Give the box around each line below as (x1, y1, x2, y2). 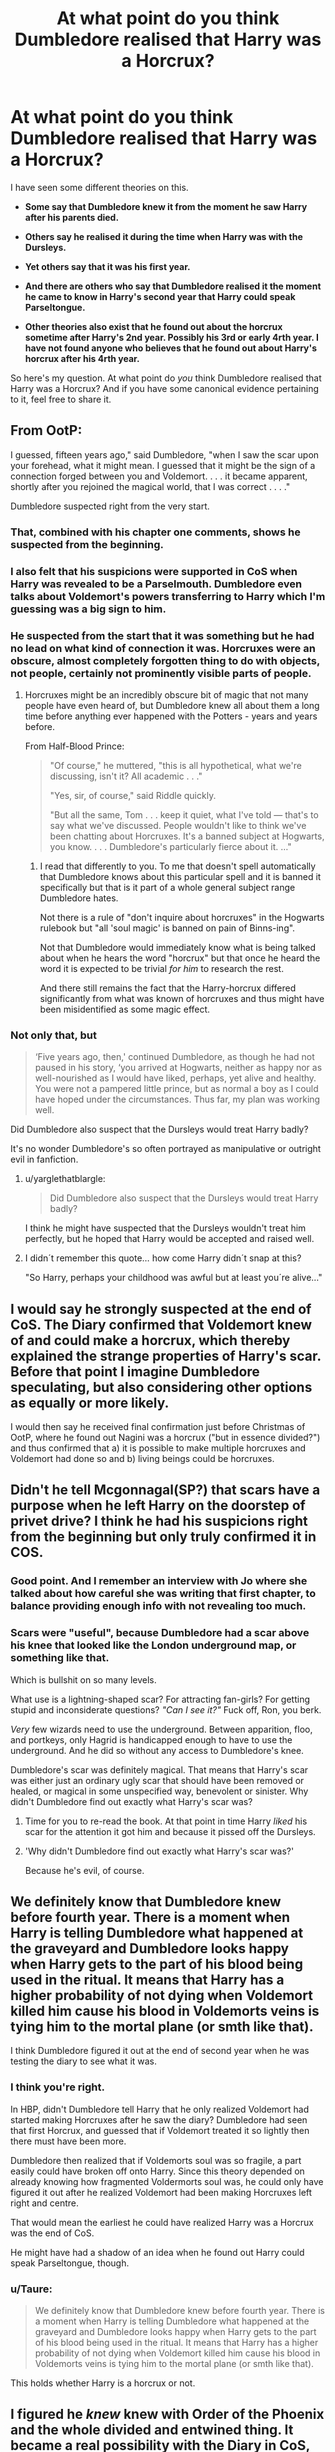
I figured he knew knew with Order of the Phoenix (10, 2406, 325, 2423)
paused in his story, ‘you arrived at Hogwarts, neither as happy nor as (34, 1062, 323, 1074)
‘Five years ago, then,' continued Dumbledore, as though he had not (34, 1051, 315, 1063)
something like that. (10, 1651, 110, 1665)
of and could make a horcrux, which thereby (10, 1332, 291, 1349)
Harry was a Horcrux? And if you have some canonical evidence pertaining (10, 382, 320, 394)
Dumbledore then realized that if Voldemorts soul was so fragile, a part (10, 2154, 302, 2166)
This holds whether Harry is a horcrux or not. (10, 2377, 196, 2389)
